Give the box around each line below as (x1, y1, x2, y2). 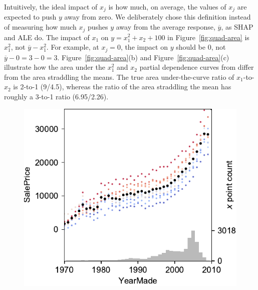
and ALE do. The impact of (4, 32, 90, 42)
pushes (87, 22, 108, 32)
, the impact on (120, 42, 168, 52)
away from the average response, (116, 22, 215, 32)
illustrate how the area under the (4, 62, 106, 72)
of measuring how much (4, 22, 77, 32)
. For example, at (46, 42, 99, 52)
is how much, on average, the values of (108, 2, 226, 12)
